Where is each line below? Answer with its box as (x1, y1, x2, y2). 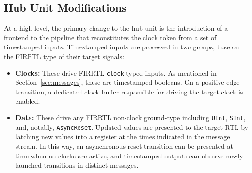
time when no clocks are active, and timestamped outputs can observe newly (15, 150, 243, 160)
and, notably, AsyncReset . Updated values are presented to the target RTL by (15, 122, 249, 132)
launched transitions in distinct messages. (15, 160, 139, 170)
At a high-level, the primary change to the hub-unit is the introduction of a (4, 23, 228, 33)
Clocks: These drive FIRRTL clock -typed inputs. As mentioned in (15, 67, 217, 78)
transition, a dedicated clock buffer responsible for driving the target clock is (15, 86, 243, 96)
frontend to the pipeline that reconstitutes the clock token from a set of (4, 32, 217, 42)
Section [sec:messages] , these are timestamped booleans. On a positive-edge (15, 77, 240, 87)
